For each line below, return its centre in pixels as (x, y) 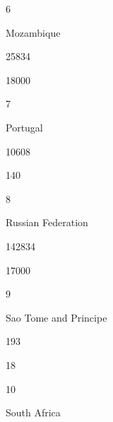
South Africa (33, 412)
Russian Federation (47, 222)
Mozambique (33, 32)
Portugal (24, 127)
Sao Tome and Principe (56, 317)
